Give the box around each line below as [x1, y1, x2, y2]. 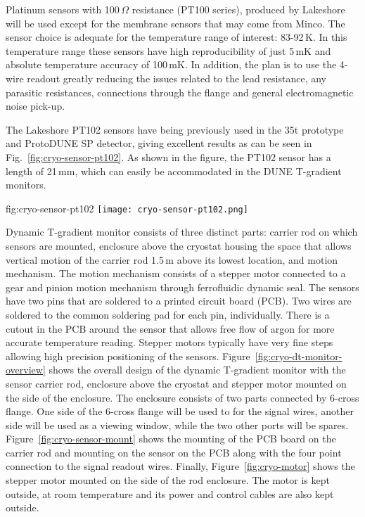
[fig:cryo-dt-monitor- [255, 348, 342, 363]
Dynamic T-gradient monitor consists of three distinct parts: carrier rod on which [6, 224, 358, 239]
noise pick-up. [6, 98, 65, 113]
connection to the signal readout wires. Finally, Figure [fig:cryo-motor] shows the [6, 459, 355, 473]
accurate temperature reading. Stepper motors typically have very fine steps [6, 335, 333, 350]
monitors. [6, 177, 46, 192]
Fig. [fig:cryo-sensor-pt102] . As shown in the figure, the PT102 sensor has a [6, 149, 331, 164]
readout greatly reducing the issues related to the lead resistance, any [27, 70, 326, 85]
